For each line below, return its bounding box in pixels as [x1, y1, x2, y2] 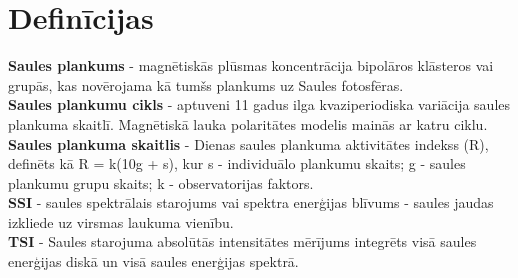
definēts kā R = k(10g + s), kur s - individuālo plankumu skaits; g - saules [8, 153, 466, 174]
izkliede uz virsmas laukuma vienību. [8, 211, 234, 232]
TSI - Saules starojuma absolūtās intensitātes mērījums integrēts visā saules [8, 231, 477, 252]
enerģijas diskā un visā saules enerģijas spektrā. [8, 251, 299, 272]
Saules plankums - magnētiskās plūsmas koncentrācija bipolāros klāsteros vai [8, 55, 494, 76]
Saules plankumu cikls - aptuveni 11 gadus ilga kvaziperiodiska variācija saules [8, 94, 511, 115]
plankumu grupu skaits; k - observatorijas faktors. [8, 172, 314, 193]
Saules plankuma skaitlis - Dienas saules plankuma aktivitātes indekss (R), [8, 133, 489, 154]
